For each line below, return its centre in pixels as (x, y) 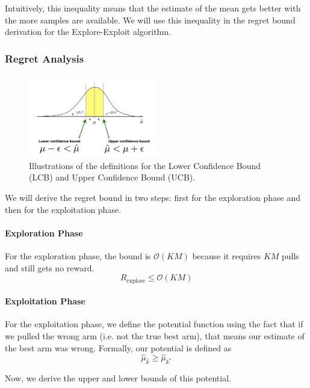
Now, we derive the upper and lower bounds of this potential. (118, 378)
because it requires (227, 255)
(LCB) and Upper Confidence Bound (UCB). (112, 177)
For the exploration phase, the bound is (78, 255)
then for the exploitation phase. (63, 209)
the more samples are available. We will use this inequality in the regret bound (150, 20)
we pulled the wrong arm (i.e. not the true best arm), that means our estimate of (155, 336)
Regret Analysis (45, 58)
